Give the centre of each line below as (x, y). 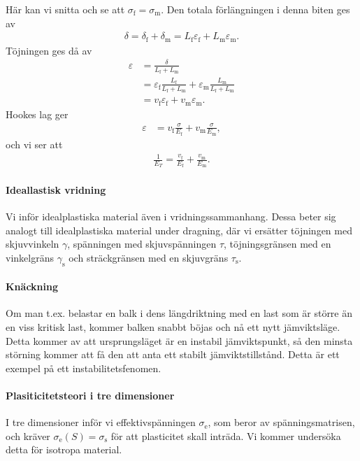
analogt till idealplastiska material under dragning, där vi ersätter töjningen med (179, 230)
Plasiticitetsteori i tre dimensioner (90, 395)
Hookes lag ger (37, 114)
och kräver (28, 435)
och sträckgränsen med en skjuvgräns (149, 257)
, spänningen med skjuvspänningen (142, 244)
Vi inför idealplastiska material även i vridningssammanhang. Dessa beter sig (171, 217)
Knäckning (32, 286)
